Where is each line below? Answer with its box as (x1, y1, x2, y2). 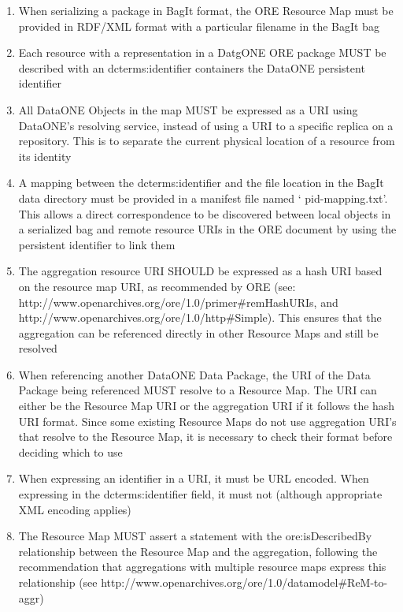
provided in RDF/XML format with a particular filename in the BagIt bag (18, 17, 379, 34)
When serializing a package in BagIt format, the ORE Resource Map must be (18, 2, 394, 18)
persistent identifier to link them (18, 236, 176, 252)
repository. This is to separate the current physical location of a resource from (18, 132, 395, 149)
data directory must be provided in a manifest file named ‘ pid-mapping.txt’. (18, 189, 388, 206)
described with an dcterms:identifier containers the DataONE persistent (18, 59, 365, 76)
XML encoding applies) (18, 501, 131, 517)
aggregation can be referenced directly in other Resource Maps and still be (18, 324, 379, 341)
